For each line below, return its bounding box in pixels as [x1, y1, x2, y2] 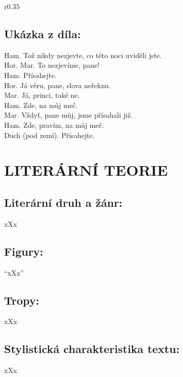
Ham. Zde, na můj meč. [4, 99, 78, 110]
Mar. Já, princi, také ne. [4, 90, 80, 100]
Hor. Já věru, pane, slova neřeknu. [4, 79, 111, 90]
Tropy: [4, 292, 40, 308]
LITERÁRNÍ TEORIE [4, 159, 168, 180]
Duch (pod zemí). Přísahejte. [4, 129, 95, 140]
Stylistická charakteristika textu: [4, 341, 180, 357]
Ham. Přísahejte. [4, 69, 57, 80]
